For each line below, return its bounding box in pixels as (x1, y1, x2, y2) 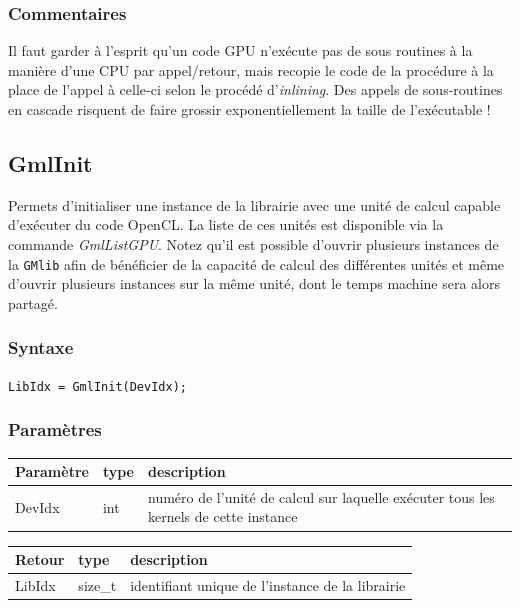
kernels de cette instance (148, 506, 298, 527)
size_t (78, 574, 117, 595)
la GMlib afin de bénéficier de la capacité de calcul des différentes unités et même (8, 253, 505, 274)
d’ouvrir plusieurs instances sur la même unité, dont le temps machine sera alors (8, 273, 500, 294)
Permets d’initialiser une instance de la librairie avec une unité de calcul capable (8, 194, 501, 215)
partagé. (8, 292, 58, 313)
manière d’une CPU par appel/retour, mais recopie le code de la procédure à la (8, 59, 494, 80)
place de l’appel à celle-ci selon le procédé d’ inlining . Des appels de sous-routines (8, 79, 503, 100)
